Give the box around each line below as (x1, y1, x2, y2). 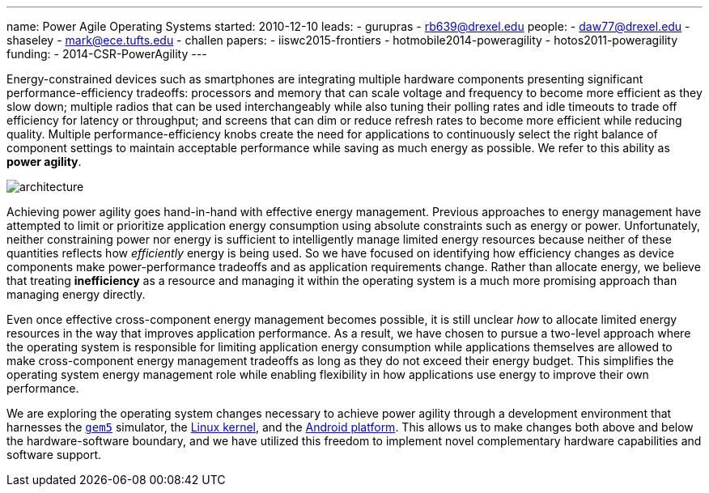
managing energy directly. (6, 287, 146, 301)
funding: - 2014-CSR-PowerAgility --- (6, 47, 207, 61)
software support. (6, 448, 102, 461)
